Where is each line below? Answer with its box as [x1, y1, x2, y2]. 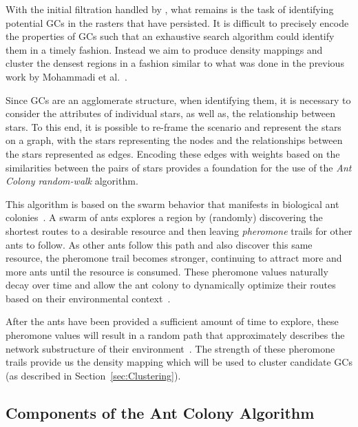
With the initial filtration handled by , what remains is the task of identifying [6, 2, 334, 16]
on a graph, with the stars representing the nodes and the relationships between [6, 133, 343, 147]
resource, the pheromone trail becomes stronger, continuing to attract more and [6, 251, 342, 265]
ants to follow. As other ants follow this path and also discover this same [6, 237, 313, 251]
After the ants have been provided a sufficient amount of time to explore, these [6, 314, 339, 329]
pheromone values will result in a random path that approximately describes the [6, 328, 345, 342]
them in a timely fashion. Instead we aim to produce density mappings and [6, 42, 323, 56]
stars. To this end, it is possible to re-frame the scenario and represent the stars [6, 119, 341, 134]
